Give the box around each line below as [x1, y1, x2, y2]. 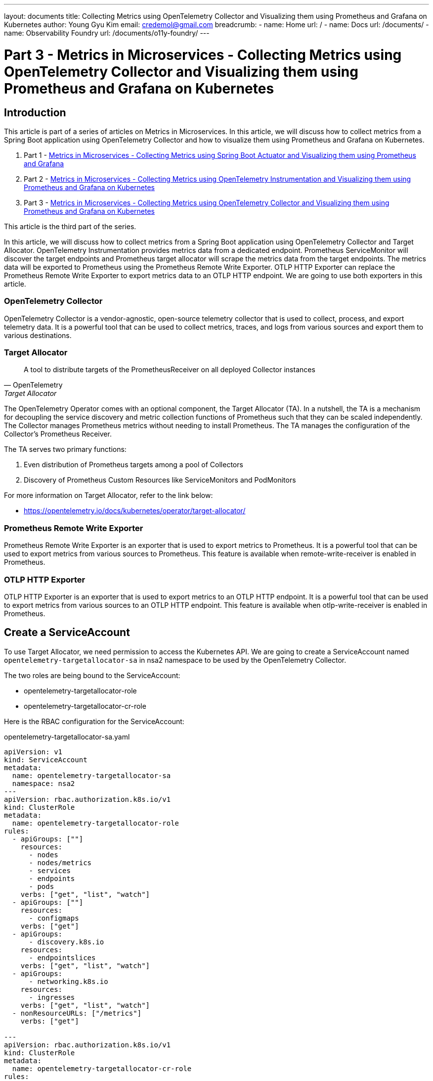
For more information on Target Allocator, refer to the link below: [4, 491, 213, 500]
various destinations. [4, 331, 72, 340]
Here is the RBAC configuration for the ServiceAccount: [4, 717, 184, 726]
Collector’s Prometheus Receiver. [4, 430, 112, 439]
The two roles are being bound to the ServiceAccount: [4, 671, 180, 680]
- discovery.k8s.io [29, 937, 104, 946]
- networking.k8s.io [29, 977, 108, 985]
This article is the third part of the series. [4, 222, 136, 231]
